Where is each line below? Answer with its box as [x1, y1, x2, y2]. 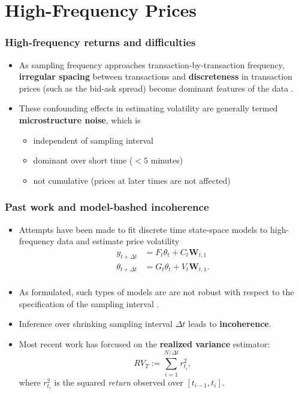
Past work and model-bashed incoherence [5, 199, 209, 214]
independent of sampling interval [33, 134, 154, 146]
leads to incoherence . [188, 317, 271, 330]
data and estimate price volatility [57, 235, 180, 247]
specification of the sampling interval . [19, 297, 159, 310]
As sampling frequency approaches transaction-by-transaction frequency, [19, 58, 285, 71]
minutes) [150, 154, 183, 166]
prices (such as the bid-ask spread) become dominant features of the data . [19, 81, 294, 94]
